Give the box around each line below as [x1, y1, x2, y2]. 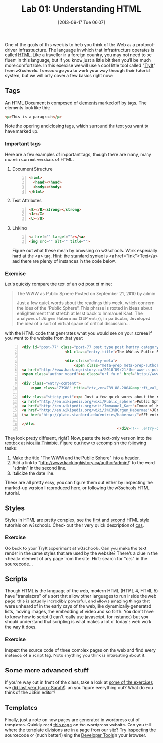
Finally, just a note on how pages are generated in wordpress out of [5, 716, 140, 723]
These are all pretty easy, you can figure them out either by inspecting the [5, 479, 153, 485]
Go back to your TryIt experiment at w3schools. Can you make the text [5, 545, 147, 551]
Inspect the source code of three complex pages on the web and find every [5, 647, 156, 653]
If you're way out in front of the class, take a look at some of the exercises [5, 679, 153, 685]
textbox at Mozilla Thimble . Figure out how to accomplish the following [5, 440, 147, 446]
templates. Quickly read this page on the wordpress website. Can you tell [5, 722, 151, 727]
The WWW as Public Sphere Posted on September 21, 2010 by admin [16, 291, 156, 297]
